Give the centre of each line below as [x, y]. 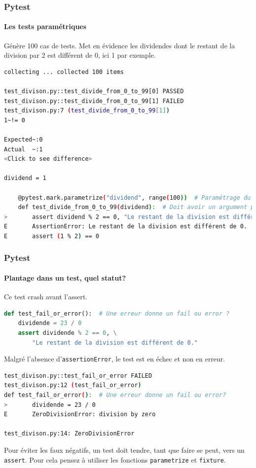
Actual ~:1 [23, 149]
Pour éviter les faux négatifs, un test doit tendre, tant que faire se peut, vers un [124, 450]
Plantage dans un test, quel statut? [65, 277]
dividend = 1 [25, 178]
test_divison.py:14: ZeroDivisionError [69, 434]
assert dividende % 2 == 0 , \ [67, 333]
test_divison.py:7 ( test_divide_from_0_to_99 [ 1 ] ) [87, 111]
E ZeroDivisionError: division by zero [80, 414]
